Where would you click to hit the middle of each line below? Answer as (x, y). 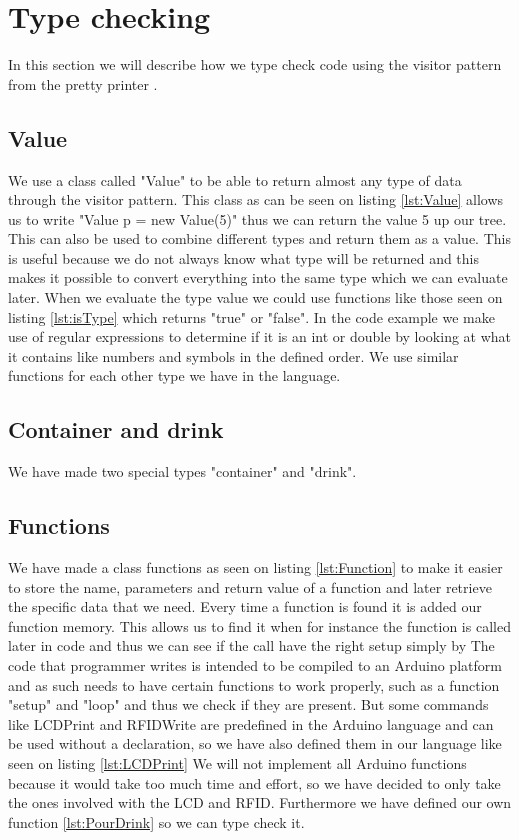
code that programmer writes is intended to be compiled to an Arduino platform (255, 665)
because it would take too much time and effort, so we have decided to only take (254, 782)
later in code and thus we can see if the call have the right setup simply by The (251, 645)
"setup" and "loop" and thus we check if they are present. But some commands (248, 704)
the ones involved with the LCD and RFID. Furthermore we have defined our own (260, 802)
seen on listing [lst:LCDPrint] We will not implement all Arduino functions (237, 762)
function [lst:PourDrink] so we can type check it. (156, 821)
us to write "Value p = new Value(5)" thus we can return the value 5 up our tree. (257, 218)
